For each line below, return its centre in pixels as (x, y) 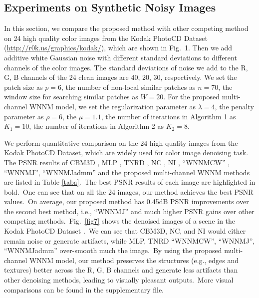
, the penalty (234, 106)
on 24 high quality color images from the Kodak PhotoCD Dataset (106, 38)
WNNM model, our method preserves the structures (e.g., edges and (134, 260)
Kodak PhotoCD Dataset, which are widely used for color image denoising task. (126, 152)
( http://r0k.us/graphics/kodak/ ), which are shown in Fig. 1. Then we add (118, 48)
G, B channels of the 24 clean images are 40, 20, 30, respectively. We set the (121, 77)
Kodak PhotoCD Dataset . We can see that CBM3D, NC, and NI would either (125, 231)
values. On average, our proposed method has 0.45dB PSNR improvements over (127, 201)
